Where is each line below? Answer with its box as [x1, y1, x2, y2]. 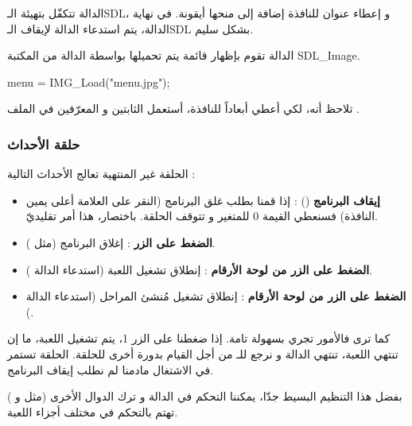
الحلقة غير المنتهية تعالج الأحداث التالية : [7, 165, 196, 182]
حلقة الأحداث [7, 134, 80, 153]
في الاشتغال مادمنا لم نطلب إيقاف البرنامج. [7, 361, 214, 378]
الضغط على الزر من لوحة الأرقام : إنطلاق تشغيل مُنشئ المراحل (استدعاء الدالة [25, 288, 406, 304]
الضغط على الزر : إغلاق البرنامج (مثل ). [25, 234, 216, 250]
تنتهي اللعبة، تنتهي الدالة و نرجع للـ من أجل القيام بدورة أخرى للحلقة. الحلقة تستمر [7, 345, 398, 362]
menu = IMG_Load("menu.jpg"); [7, 73, 170, 90]
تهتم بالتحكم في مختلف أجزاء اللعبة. [7, 403, 178, 420]
